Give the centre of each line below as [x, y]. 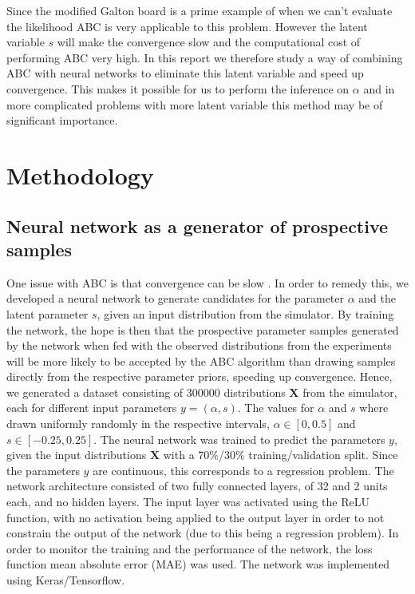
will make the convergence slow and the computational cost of [209, 42]
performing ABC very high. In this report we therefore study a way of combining [205, 57]
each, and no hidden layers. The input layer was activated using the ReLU [188, 502]
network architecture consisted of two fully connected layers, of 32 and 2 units [197, 486]
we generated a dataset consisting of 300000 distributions [146, 392]
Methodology [80, 174]
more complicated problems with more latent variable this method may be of [195, 104]
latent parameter [47, 313]
